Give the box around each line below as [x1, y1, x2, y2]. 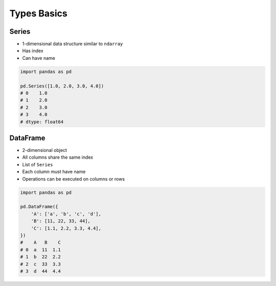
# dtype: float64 [20, 119, 64, 125]
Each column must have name [22, 169, 86, 175]
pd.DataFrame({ [20, 204, 58, 210]
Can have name [22, 55, 56, 61]
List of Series [22, 161, 53, 167]
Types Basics [9, 8, 67, 19]
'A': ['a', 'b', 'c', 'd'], [31, 211, 102, 217]
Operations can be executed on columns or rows [22, 175, 125, 182]
